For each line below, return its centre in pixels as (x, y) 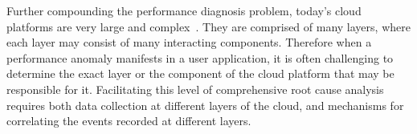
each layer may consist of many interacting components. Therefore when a (189, 42)
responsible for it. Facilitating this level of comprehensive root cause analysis (195, 89)
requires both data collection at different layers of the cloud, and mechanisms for (205, 105)
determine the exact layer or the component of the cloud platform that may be (200, 73)
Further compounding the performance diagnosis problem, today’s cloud (184, 10)
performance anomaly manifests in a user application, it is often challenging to (200, 57)
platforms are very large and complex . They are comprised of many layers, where (208, 26)
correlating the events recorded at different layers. (129, 121)
